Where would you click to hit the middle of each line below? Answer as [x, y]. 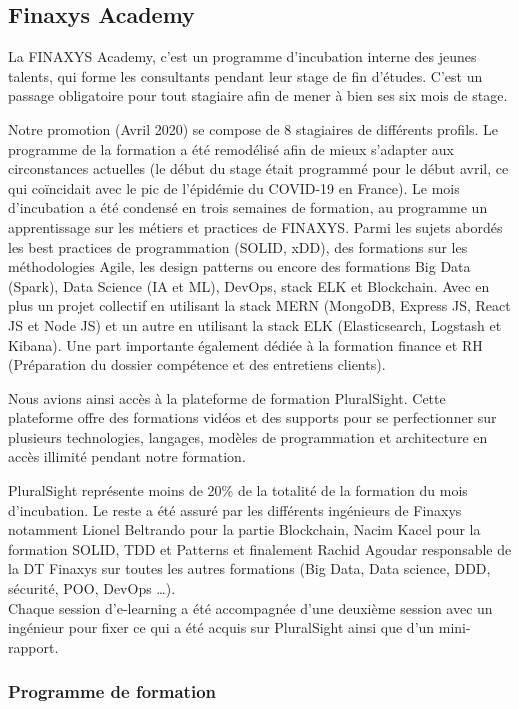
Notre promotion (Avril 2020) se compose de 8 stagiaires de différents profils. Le [253, 128]
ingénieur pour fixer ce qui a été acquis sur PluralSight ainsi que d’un [221, 627]
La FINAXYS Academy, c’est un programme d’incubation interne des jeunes [242, 56]
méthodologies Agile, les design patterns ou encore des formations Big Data [239, 266]
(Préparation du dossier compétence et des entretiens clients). [197, 364]
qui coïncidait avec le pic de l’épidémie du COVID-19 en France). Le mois [234, 187]
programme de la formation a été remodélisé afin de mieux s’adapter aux [231, 148]
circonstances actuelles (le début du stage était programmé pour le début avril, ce [258, 168]
